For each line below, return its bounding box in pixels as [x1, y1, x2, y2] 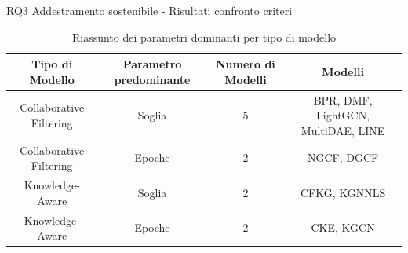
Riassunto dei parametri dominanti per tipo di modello [71, 28, 337, 45]
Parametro [122, 56, 182, 72]
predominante [114, 71, 191, 87]
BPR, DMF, [313, 91, 373, 108]
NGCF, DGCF [307, 149, 379, 166]
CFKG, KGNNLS [300, 184, 386, 200]
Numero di [216, 56, 275, 72]
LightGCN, [316, 107, 370, 123]
